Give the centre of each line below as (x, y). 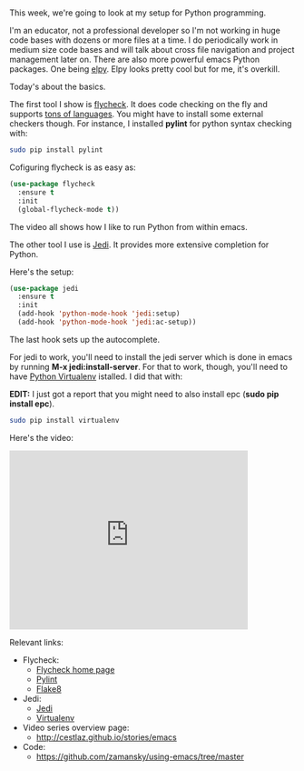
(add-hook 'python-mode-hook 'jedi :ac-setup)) (107, 322)
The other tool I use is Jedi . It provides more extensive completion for (139, 245)
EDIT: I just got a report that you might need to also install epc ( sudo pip (144, 394)
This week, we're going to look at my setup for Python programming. (137, 13)
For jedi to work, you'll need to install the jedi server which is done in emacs (151, 356)
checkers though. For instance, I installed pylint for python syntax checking (151, 124)
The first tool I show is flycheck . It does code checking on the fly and (138, 105)
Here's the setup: (42, 272)
